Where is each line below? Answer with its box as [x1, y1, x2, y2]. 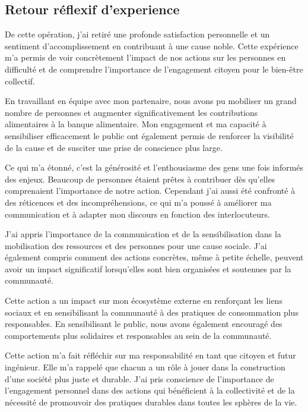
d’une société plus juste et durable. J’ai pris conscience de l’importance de [5, 372, 274, 385]
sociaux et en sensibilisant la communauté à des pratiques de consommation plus [5, 306, 299, 318]
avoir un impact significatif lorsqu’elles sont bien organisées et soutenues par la [5, 262, 291, 275]
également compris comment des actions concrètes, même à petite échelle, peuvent [5, 251, 304, 263]
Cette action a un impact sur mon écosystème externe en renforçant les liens [5, 294, 282, 307]
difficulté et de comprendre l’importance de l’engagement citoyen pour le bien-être [5, 62, 303, 75]
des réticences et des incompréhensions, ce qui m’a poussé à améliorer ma [5, 196, 272, 208]
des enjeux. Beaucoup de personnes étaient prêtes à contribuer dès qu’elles [5, 172, 275, 185]
